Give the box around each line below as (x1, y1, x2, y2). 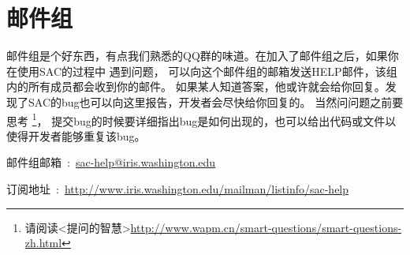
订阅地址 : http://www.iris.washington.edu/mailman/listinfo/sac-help (6, 180, 349, 197)
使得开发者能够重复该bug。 (6, 127, 146, 144)
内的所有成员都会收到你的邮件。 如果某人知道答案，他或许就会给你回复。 (6, 78, 386, 95)
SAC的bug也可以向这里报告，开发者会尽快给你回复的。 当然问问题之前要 (28, 93, 404, 110)
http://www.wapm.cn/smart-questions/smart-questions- (130, 219, 402, 235)
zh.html (24, 234, 62, 251)
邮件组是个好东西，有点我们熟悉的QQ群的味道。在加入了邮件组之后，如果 (6, 47, 388, 64)
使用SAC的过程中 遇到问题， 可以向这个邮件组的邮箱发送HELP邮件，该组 (17, 62, 397, 79)
